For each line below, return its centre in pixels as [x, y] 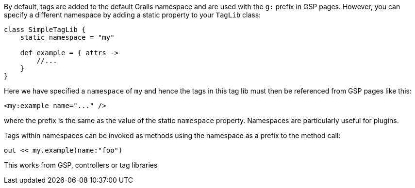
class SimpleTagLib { [45, 30]
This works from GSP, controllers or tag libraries [81, 165]
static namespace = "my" [67, 37]
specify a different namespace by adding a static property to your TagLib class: [133, 15]
